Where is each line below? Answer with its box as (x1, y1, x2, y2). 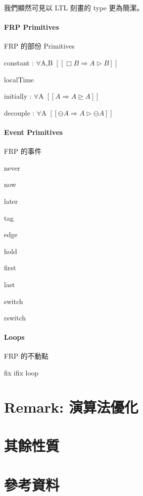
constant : (4, 57, 34, 67)
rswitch (4, 312, 26, 323)
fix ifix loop (4, 368, 39, 378)
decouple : (4, 107, 35, 118)
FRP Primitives (4, 22, 59, 32)
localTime (4, 74, 34, 84)
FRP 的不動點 (4, 351, 48, 361)
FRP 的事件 (4, 146, 42, 156)
